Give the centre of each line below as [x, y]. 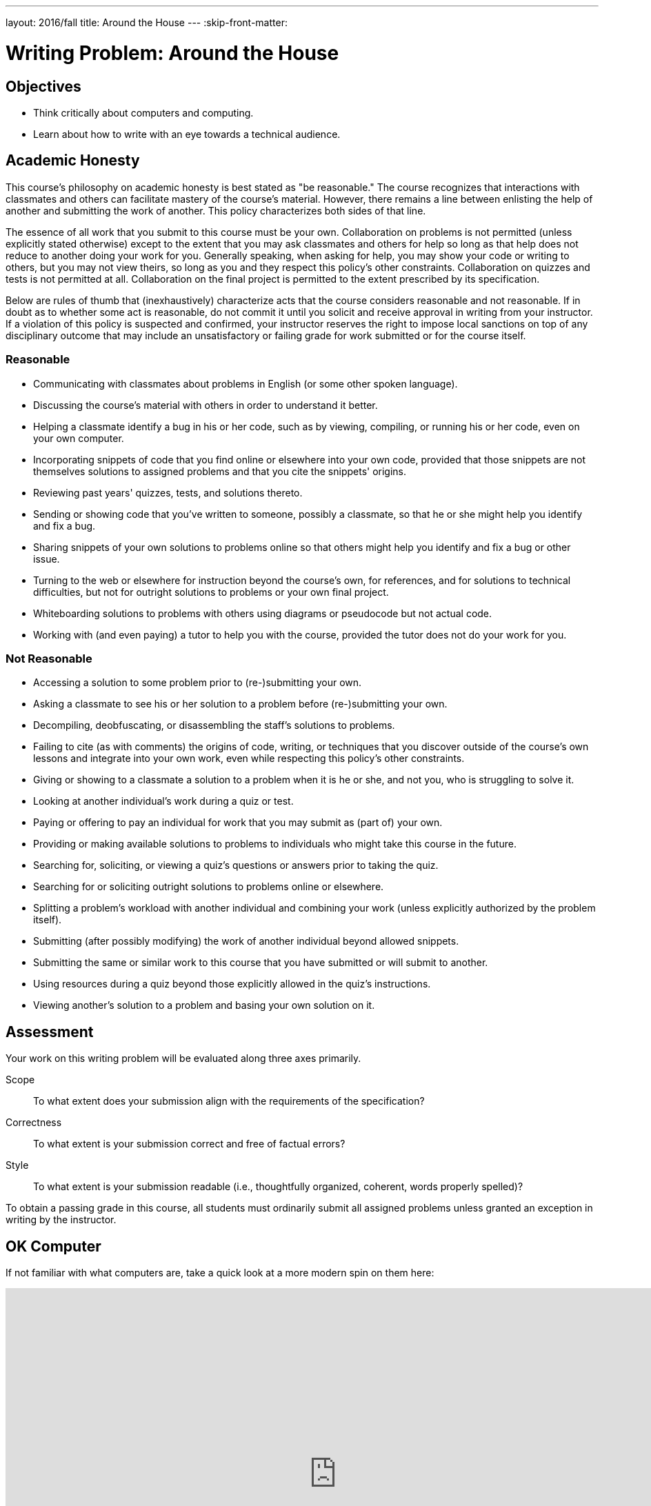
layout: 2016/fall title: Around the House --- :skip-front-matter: [147, 22]
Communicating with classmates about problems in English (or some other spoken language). [246, 383]
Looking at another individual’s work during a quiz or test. [163, 801]
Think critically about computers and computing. [143, 112]
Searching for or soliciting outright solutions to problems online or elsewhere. [209, 887]
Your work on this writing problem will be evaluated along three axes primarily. [183, 1058]
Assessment [50, 1032]
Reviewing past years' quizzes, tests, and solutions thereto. [168, 492]
